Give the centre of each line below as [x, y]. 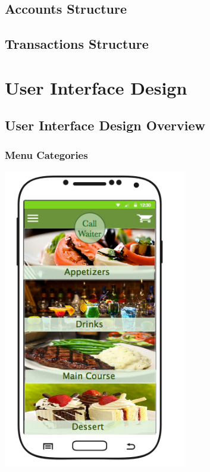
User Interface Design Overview [105, 125]
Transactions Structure [77, 44]
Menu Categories [46, 154]
